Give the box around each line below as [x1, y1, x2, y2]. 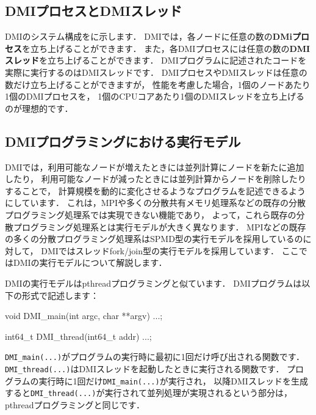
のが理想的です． [5, 101, 73, 114]
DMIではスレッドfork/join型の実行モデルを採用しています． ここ [41, 244, 299, 257]
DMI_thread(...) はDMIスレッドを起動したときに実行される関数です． [5, 362, 284, 375]
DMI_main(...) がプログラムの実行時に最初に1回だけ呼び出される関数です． [5, 350, 305, 363]
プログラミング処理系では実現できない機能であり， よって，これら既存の [5, 208, 296, 221]
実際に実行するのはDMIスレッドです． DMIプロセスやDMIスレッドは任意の [5, 65, 307, 78]
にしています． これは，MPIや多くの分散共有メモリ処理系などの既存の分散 [5, 196, 306, 209]
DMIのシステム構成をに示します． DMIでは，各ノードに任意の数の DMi [5, 30, 292, 43]
